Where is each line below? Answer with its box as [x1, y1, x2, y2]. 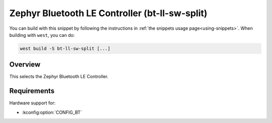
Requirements [9, 87, 55, 95]
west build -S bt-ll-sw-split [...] [20, 45, 111, 51]
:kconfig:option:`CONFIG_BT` [22, 109, 83, 115]
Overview [9, 60, 41, 69]
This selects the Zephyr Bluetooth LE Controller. [9, 74, 109, 80]
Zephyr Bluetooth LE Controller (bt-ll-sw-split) [9, 8, 208, 19]
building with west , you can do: [9, 32, 75, 38]
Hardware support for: [9, 100, 56, 106]
